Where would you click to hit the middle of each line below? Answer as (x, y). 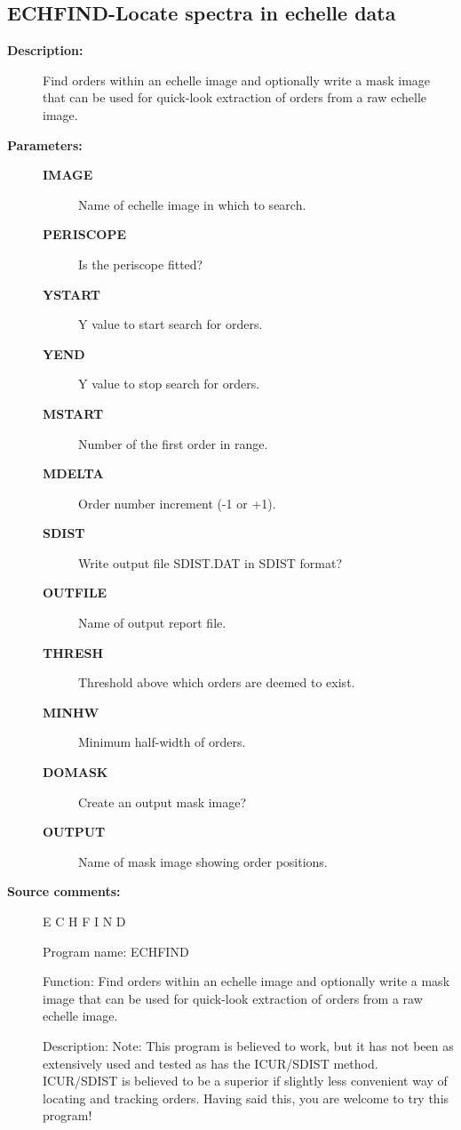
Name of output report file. (152, 623)
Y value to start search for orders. (171, 324)
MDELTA (73, 473)
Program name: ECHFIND (116, 951)
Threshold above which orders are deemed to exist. (217, 682)
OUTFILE (75, 593)
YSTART (72, 294)
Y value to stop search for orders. (169, 384)
